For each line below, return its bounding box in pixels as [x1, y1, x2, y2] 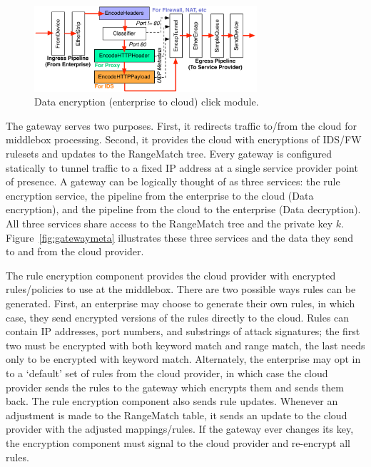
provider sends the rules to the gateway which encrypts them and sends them [6, 379, 344, 394]
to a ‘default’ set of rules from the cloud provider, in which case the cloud [6, 365, 328, 380]
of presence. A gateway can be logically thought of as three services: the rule [6, 174, 340, 189]
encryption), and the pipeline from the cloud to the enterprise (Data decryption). [6, 202, 361, 217]
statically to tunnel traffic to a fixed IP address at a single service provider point [6, 160, 358, 175]
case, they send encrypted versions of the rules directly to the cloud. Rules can [6, 309, 350, 324]
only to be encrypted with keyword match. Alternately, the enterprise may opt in [6, 351, 361, 366]
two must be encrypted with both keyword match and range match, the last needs [6, 337, 365, 352]
